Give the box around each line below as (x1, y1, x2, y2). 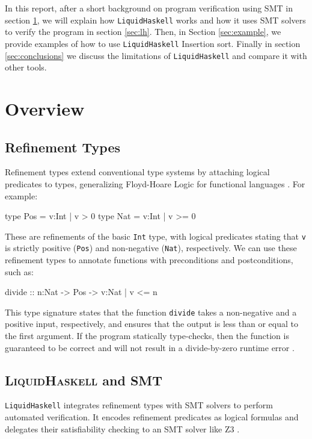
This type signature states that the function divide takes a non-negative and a (5, 305, 297, 318)
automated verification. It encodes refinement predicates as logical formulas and (5, 411, 299, 423)
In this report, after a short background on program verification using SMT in (5, 2, 293, 14)
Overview (5, 96, 85, 120)
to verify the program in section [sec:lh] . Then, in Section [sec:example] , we (5, 25, 281, 38)
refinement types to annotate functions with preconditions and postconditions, (5, 254, 293, 266)
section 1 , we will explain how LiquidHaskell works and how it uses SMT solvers (5, 13, 306, 26)
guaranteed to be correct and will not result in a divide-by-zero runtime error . (5, 341, 295, 353)
